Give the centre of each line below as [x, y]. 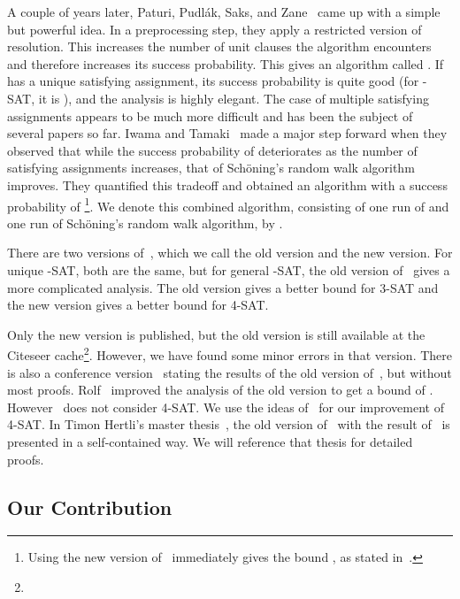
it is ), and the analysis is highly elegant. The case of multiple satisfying [234, 98]
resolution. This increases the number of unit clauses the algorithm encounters [219, 46]
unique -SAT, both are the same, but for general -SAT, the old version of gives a [229, 269]
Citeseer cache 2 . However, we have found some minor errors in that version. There [230, 353]
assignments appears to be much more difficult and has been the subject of [210, 115]
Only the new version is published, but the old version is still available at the [216, 334]
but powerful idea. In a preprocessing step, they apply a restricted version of [215, 29]
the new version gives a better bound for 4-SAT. [138, 305]
